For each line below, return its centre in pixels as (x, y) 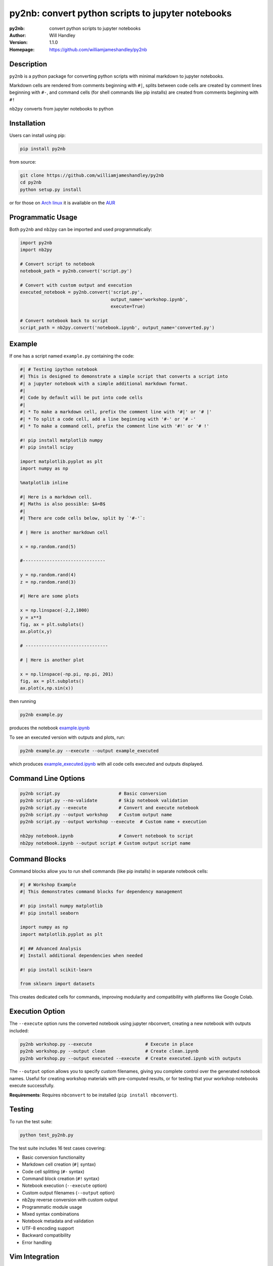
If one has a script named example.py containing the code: (72, 356)
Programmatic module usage (52, 1207)
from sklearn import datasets (57, 984)
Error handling (37, 1242)
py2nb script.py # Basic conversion (93, 793)
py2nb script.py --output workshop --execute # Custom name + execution (113, 822)
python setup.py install (51, 189)
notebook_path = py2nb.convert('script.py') (76, 271)
